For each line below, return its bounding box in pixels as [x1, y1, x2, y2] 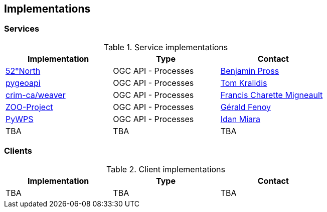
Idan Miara [220, 114, 261, 124]
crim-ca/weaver [6, 89, 66, 100]
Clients [4, 146, 32, 156]
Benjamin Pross [220, 65, 279, 76]
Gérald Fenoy [220, 101, 271, 112]
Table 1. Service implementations [103, 42, 228, 52]
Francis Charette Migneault [220, 89, 323, 100]
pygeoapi [6, 77, 41, 88]
